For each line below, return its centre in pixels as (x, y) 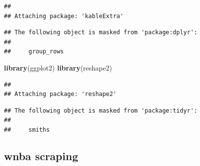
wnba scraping (41, 155)
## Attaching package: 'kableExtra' (64, 16)
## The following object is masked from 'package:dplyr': (101, 33)
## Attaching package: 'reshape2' (60, 94)
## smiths (27, 130)
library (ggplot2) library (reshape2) (58, 67)
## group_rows (34, 52)
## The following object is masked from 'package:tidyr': (101, 110)
